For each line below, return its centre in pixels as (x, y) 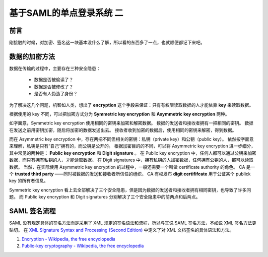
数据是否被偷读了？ (54, 80)
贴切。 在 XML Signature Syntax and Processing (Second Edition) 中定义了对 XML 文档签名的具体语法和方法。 (122, 230)
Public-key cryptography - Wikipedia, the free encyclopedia (83, 246)
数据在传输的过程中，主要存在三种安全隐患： (55, 68)
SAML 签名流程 (33, 211)
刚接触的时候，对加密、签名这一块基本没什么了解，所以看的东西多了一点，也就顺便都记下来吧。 (107, 43)
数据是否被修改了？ (54, 86)
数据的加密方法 (32, 56)
